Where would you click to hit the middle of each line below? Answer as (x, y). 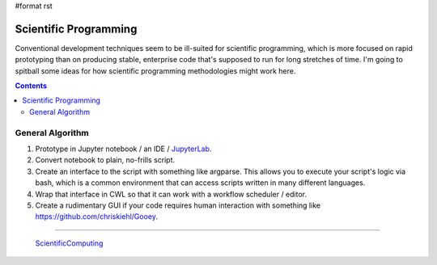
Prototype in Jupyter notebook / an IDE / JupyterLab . (123, 149)
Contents (31, 86)
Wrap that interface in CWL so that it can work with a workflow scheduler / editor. (171, 194)
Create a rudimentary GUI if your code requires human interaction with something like (178, 205)
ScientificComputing (69, 243)
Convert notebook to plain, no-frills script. (105, 160)
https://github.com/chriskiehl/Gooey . (96, 217)
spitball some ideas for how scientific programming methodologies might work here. (155, 71)
